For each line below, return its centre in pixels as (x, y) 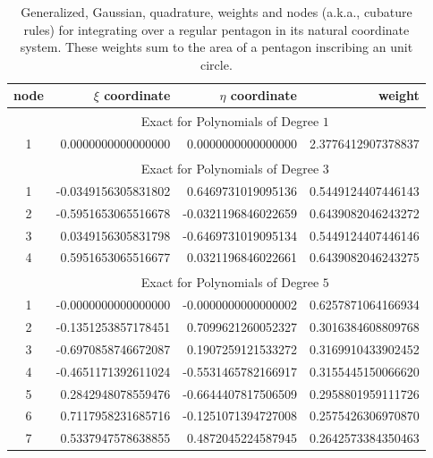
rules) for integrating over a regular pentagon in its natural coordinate (216, 29)
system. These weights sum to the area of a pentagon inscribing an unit (216, 47)
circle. (216, 64)
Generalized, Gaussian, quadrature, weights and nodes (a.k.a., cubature (216, 12)
